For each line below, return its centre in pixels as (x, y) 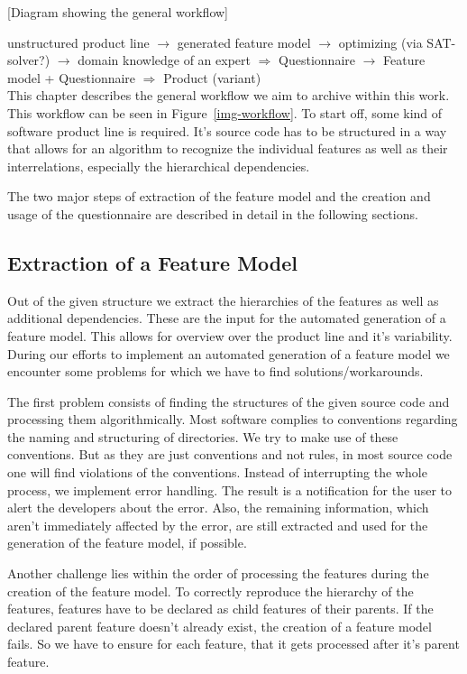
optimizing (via (380, 42)
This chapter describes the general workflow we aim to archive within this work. (229, 95)
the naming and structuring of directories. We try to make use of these (203, 436)
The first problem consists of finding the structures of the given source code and (229, 401)
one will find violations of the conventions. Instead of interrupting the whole (217, 472)
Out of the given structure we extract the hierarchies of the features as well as (223, 300)
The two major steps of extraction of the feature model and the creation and (219, 196)
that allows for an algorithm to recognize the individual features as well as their (228, 148)
